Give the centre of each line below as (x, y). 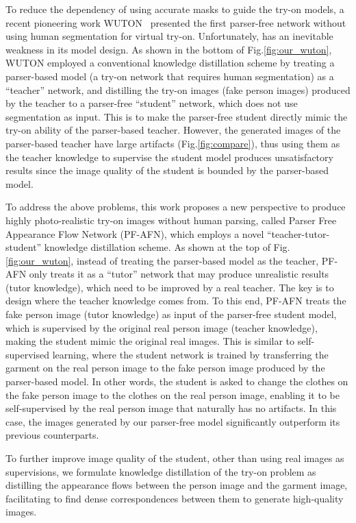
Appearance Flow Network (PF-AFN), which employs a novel (135, 233)
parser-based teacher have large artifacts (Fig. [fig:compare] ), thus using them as (173, 143)
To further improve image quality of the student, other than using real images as (175, 458)
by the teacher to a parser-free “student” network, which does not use (152, 103)
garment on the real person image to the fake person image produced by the (165, 368)
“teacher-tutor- (298, 233)
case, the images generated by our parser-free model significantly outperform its (173, 421)
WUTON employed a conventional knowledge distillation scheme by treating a (170, 63)
